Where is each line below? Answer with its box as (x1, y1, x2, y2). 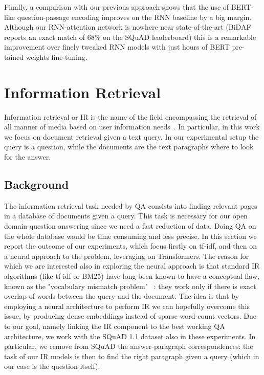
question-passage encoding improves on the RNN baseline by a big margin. (17, 11, 252, 22)
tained (4, 51, 24, 62)
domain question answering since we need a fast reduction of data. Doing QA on (4, 220, 256, 231)
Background (4, 177, 69, 192)
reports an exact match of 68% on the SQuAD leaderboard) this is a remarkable (4, 31, 256, 42)
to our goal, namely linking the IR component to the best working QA (4, 320, 225, 331)
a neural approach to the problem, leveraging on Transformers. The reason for (4, 250, 249, 261)
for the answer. (4, 151, 51, 162)
